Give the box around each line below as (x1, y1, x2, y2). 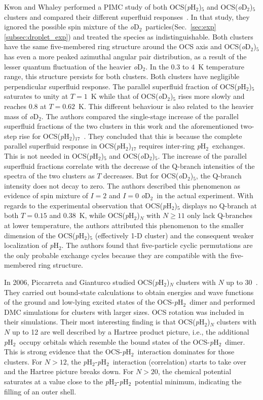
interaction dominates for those (137, 346, 235, 357)
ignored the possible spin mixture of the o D (4, 21, 139, 32)
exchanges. (212, 140, 245, 151)
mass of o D (4, 111, 39, 121)
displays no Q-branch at (182, 200, 257, 210)
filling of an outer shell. (4, 386, 77, 396)
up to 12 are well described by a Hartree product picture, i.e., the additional (12, 326, 249, 337)
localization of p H (4, 240, 59, 250)
